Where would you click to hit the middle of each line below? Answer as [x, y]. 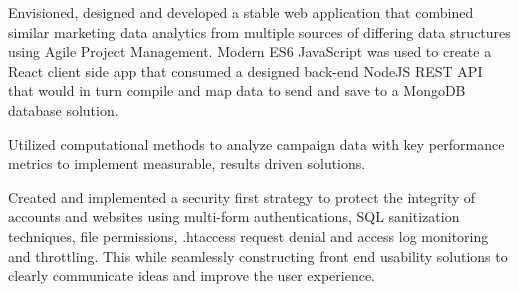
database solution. [63, 109]
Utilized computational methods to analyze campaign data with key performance [256, 143]
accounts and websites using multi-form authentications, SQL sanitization [234, 216]
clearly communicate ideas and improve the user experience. [191, 275]
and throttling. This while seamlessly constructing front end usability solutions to [258, 255]
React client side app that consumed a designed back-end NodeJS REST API [245, 70]
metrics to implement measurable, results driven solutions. [187, 163]
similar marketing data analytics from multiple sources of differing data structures [259, 31]
